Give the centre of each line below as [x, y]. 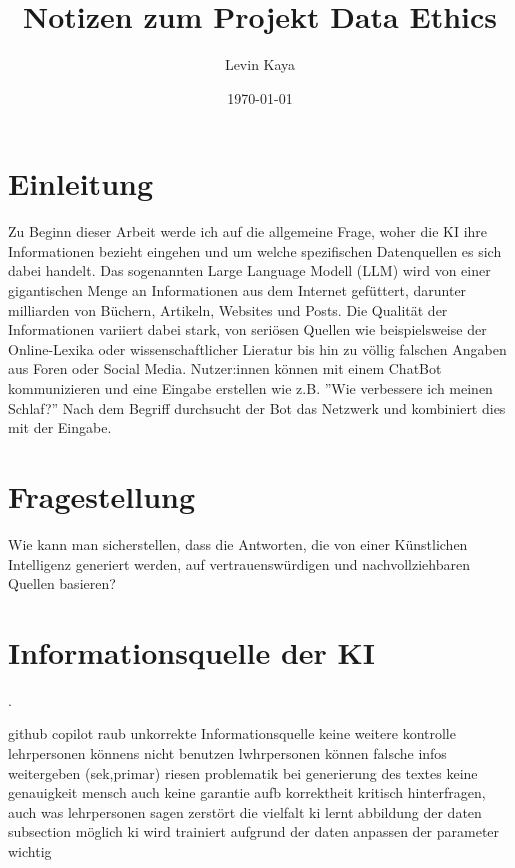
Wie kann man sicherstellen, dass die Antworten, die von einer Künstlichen [238, 543]
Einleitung [81, 183]
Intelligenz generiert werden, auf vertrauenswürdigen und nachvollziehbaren [239, 563]
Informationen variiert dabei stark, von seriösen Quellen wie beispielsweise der [247, 329]
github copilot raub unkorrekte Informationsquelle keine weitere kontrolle [232, 733]
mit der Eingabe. [60, 427]
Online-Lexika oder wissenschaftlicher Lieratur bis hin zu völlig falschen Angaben [257, 348]
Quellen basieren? [62, 583]
